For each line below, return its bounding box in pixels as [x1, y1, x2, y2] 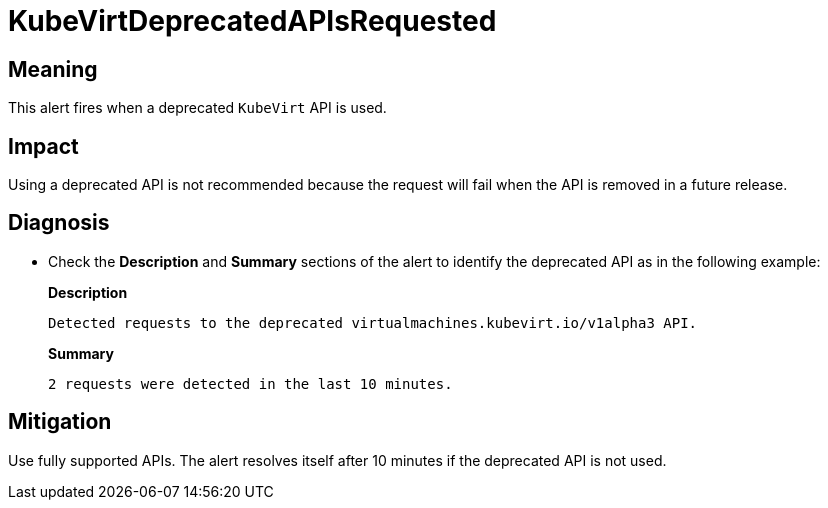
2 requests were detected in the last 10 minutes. [48, 375, 453, 392]
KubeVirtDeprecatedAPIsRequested [8, 4, 497, 38]
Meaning [8, 56, 98, 82]
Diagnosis [8, 210, 110, 236]
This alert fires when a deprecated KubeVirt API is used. [8, 99, 387, 117]
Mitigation [8, 409, 112, 435]
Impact [8, 133, 79, 159]
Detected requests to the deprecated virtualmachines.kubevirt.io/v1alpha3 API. [48, 314, 698, 331]
